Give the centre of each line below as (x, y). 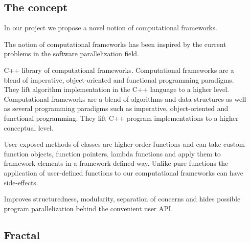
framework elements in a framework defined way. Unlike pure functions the (116, 163)
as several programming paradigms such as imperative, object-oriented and (116, 108)
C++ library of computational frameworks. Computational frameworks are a (119, 70)
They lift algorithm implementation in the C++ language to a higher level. (117, 89)
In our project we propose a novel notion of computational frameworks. (111, 28)
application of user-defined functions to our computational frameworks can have (124, 172)
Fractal (22, 234)
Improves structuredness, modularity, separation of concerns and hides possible (122, 199)
